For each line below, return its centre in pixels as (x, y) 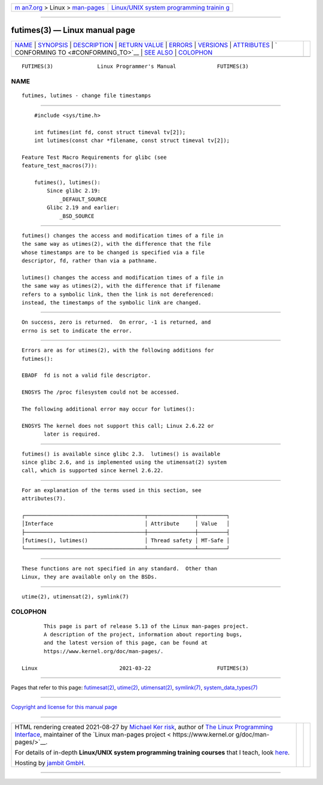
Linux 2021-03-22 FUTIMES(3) (135, 668)
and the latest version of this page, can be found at (126, 643)
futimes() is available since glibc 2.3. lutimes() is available (121, 454)
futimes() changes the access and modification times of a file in (123, 236)
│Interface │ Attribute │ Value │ (126, 524)
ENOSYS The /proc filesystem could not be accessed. (100, 392)
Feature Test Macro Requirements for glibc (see (94, 157)
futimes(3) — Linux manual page (73, 30)
